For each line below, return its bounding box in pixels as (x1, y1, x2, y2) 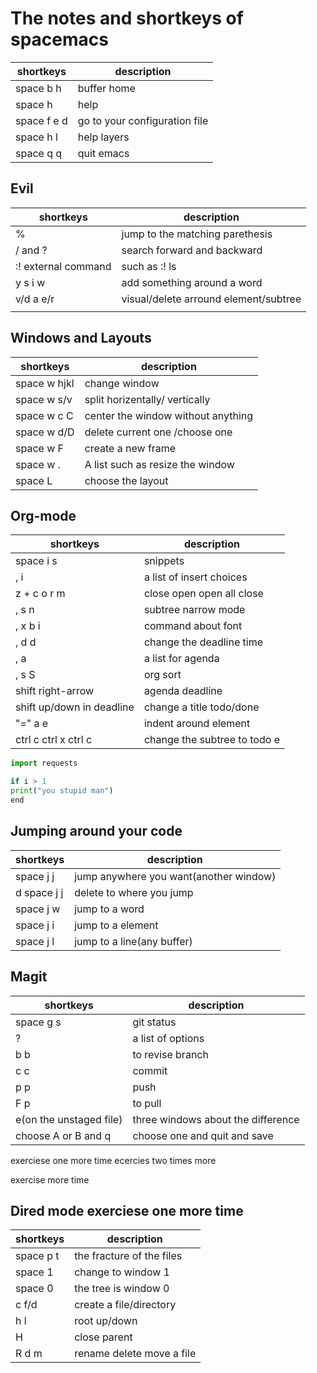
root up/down (74, 1314, 138, 1328)
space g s (15, 1015, 62, 1029)
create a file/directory (74, 1298, 177, 1312)
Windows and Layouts (10, 330, 152, 347)
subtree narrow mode (143, 603, 246, 617)
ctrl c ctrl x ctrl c (15, 733, 93, 747)
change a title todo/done (143, 700, 260, 714)
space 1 (15, 1265, 54, 1279)
